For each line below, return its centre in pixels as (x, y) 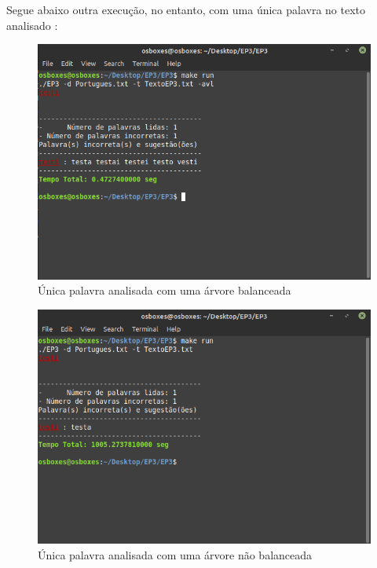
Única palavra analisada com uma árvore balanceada (165, 290)
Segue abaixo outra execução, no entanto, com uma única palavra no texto (186, 9)
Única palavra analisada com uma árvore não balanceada (175, 554)
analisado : (32, 25)
